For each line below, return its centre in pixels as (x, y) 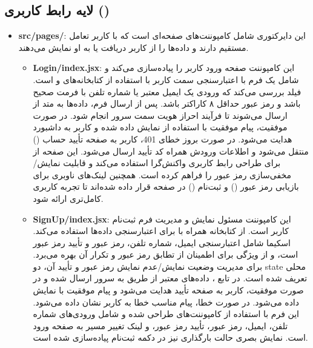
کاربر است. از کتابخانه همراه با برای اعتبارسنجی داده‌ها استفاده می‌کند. (161, 231)
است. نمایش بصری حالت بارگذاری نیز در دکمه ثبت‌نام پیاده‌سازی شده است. (170, 337)
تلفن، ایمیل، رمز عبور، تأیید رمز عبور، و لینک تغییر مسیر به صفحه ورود (160, 325)
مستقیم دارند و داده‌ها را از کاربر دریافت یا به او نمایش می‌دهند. (133, 47)
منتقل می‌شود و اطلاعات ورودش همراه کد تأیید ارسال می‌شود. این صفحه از (171, 151)
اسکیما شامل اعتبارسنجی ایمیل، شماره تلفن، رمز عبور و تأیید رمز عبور (162, 242)
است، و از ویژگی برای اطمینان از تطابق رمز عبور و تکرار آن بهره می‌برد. (166, 254)
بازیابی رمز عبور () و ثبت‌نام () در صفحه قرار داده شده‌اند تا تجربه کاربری (166, 186)
